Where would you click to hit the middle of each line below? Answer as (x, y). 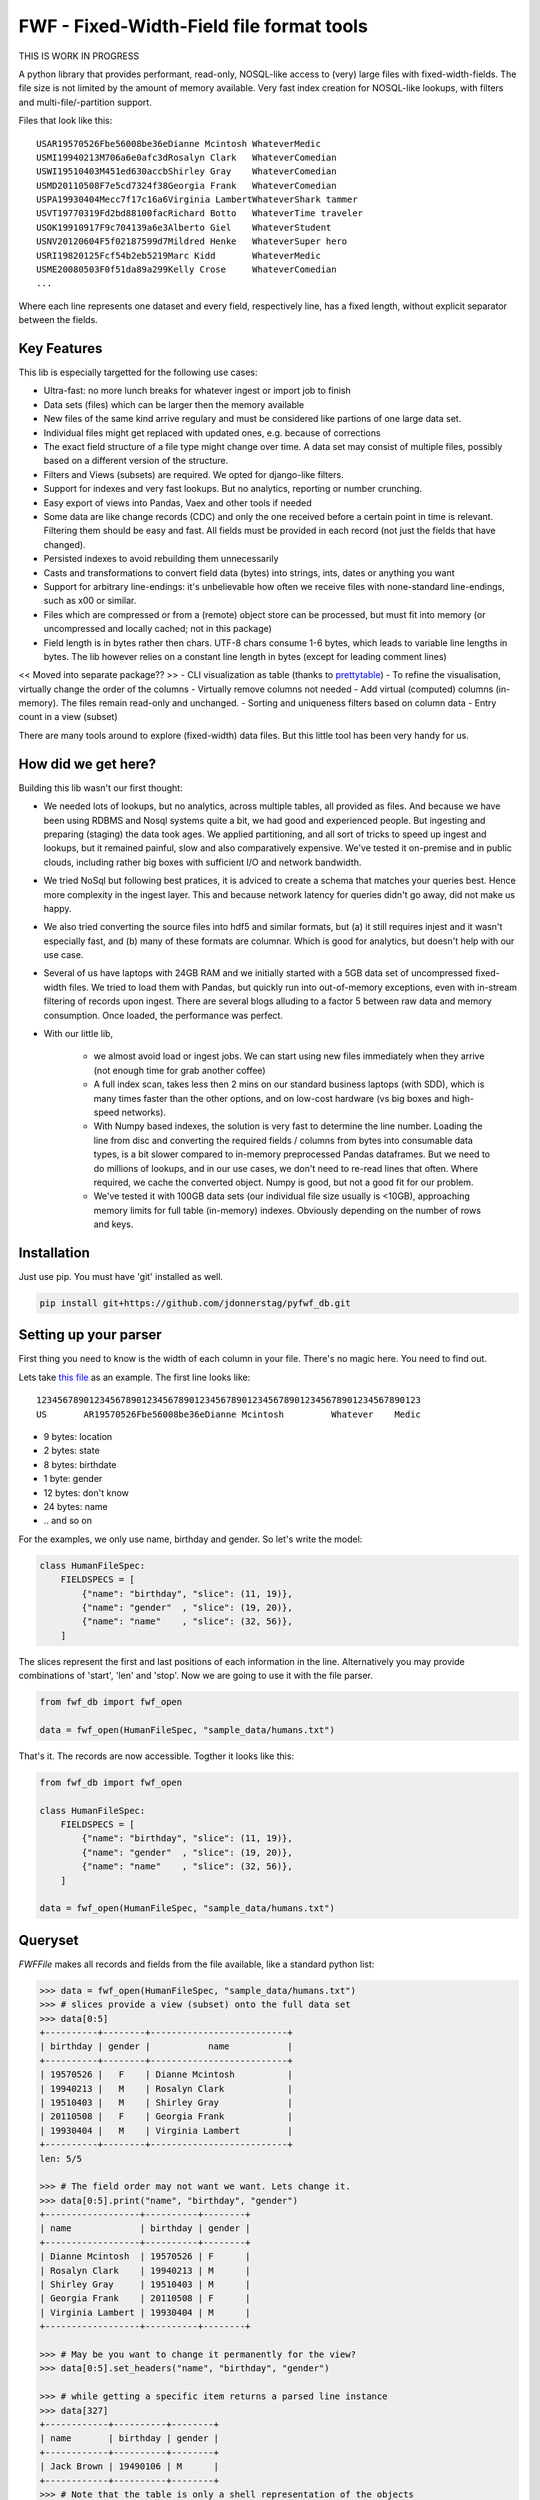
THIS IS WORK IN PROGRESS (79, 56)
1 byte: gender (73, 1479)
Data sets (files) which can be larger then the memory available (174, 404)
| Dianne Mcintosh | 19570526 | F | (145, 2256)
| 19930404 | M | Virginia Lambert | (166, 2130)
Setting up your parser (90, 1335)
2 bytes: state (71, 1451)
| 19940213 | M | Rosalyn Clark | (166, 2088)
